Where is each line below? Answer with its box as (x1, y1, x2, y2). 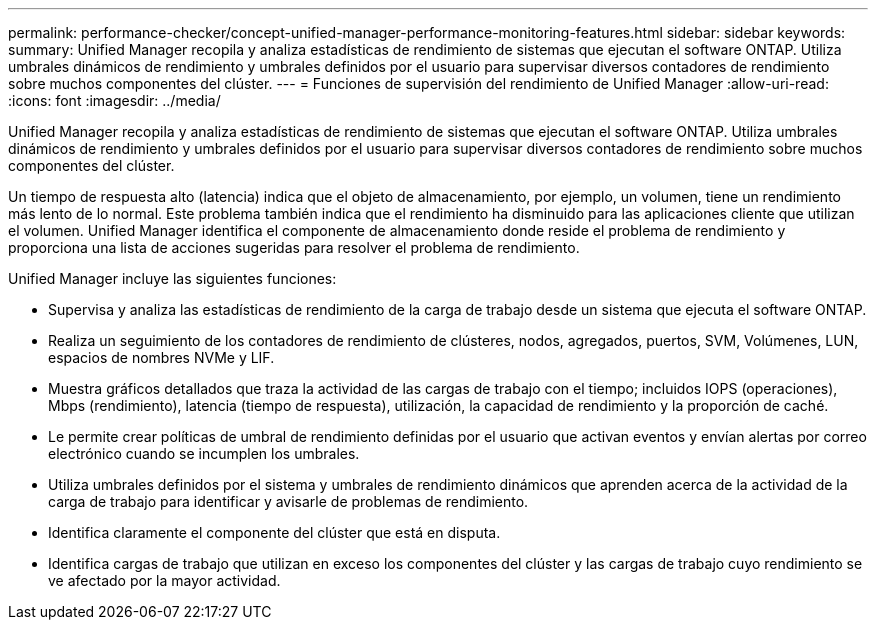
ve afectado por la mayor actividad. (48, 572, 281, 589)
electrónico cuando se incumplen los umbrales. (48, 445, 360, 462)
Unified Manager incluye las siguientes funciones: (8, 270, 337, 287)
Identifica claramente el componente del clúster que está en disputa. (48, 524, 501, 541)
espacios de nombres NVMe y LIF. (48, 349, 275, 366)
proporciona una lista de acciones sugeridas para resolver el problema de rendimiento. (8, 239, 580, 256)
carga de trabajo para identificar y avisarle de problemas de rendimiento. (48, 493, 529, 510)
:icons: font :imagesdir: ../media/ (8, 92, 221, 109)
